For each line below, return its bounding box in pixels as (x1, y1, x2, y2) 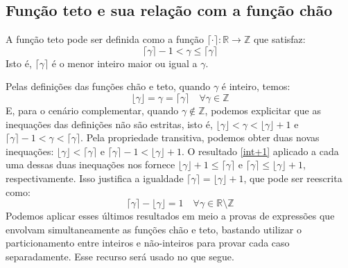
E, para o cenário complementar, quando (6, 102, 179, 117)
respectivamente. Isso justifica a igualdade (6, 170, 184, 185)
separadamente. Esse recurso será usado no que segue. (6, 249, 234, 263)
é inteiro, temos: (221, 79, 290, 93)
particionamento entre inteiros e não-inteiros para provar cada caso (6, 235, 290, 250)
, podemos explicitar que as (205, 102, 321, 117)
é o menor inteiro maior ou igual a (51, 55, 198, 70)
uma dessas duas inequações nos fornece (6, 157, 175, 172)
